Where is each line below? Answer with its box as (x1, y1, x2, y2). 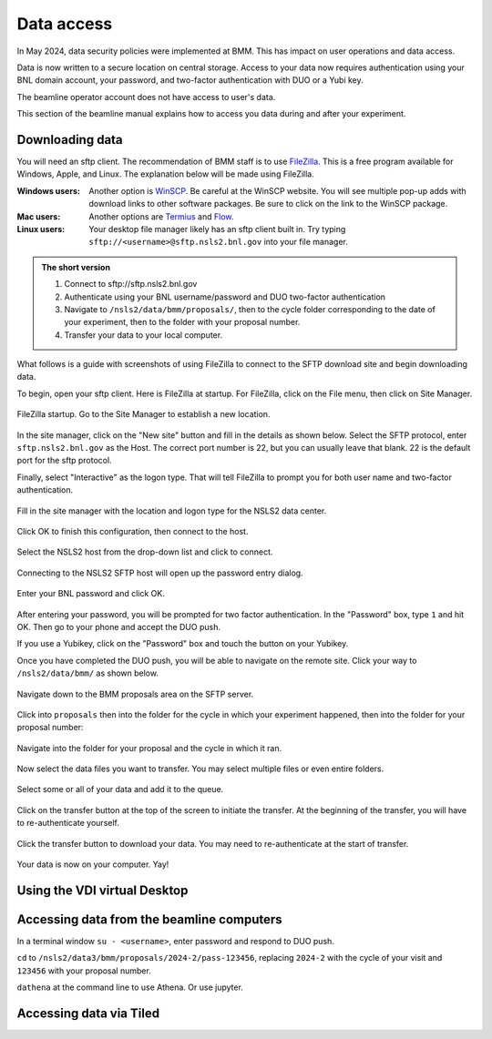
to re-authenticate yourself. (16, 818, 120, 829)
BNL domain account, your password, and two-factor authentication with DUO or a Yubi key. (16, 75, 364, 86)
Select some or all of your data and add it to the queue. (16, 784, 224, 795)
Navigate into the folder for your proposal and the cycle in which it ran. (16, 742, 282, 753)
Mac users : (16, 210, 61, 222)
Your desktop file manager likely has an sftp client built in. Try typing (88, 223, 346, 234)
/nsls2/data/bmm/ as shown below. (16, 667, 159, 678)
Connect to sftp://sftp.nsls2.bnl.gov (64, 279, 198, 290)
